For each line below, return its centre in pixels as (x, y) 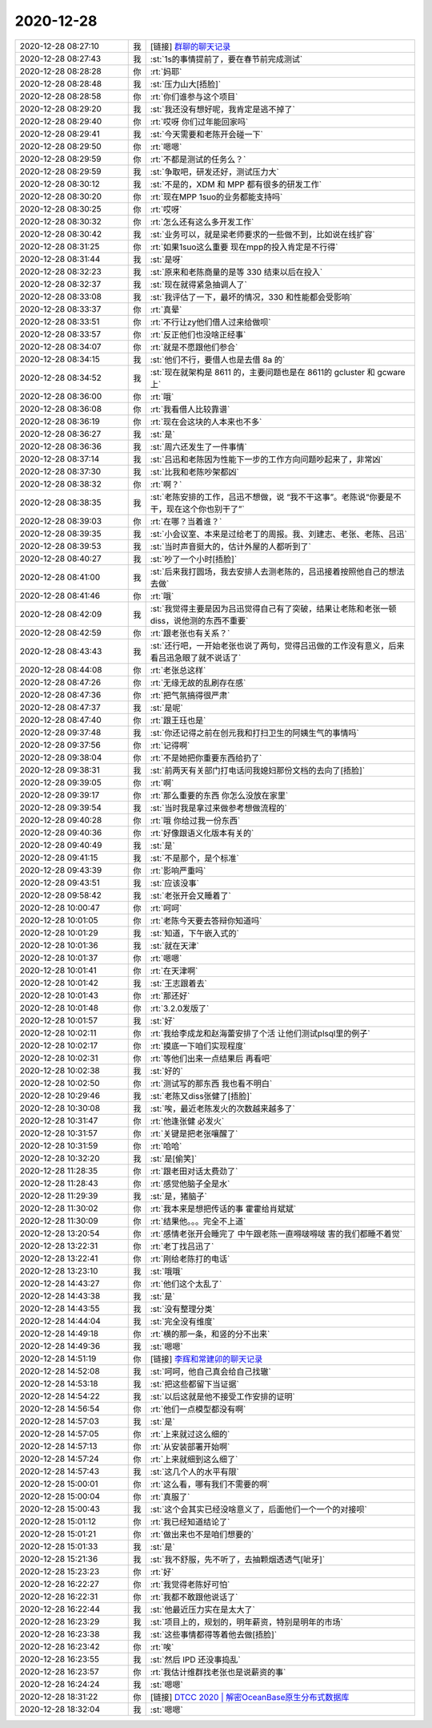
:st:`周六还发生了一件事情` (198, 446)
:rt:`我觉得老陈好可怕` (190, 1585)
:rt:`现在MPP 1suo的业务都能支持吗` (216, 196)
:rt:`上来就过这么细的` (190, 1434)
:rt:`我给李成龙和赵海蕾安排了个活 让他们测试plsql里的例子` (260, 1033)
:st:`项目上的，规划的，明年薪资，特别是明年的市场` (246, 1621)
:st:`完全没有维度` (182, 1321)
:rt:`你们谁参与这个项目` (194, 96)
